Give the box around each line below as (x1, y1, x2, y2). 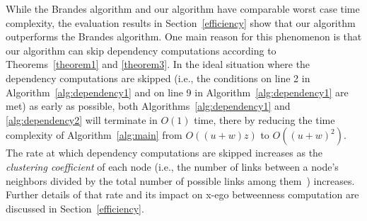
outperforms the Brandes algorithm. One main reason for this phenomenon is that (6, 29, 362, 44)
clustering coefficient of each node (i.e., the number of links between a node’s (6, 159, 339, 174)
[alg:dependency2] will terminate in (6, 112, 158, 127)
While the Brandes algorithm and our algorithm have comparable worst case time (6, 1, 360, 16)
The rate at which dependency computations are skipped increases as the (6, 145, 323, 160)
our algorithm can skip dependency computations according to (6, 42, 276, 57)
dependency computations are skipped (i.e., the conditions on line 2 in (6, 70, 310, 85)
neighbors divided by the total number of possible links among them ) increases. (6, 173, 355, 188)
